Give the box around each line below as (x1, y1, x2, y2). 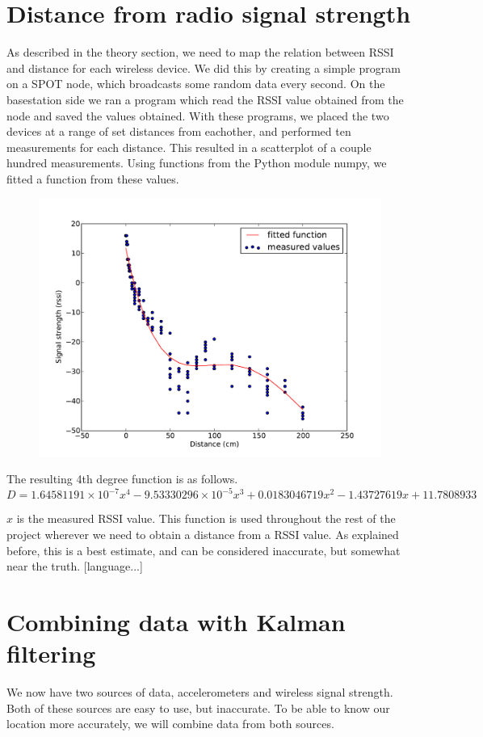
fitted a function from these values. (6, 170, 179, 187)
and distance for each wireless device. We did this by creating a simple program (6, 59, 401, 76)
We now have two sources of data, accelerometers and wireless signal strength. (6, 684, 393, 701)
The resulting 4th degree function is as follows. (6, 470, 238, 487)
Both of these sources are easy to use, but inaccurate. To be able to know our (6, 699, 390, 716)
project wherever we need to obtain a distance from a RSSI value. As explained (6, 525, 399, 542)
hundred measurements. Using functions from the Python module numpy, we (6, 154, 387, 171)
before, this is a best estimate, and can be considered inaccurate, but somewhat (6, 541, 401, 558)
